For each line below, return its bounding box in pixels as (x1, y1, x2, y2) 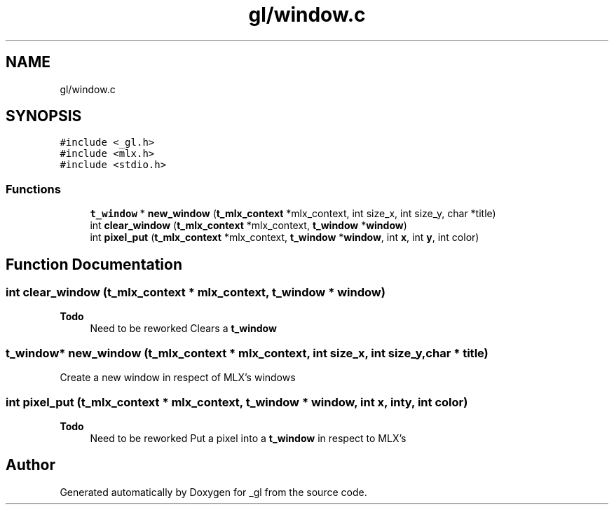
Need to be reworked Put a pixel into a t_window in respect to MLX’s (90, 432, 407, 444)
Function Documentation (6, 255, 182, 273)
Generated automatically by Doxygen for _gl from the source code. (60, 485, 367, 498)
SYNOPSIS (6, 107, 82, 125)
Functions (6, 181, 61, 196)
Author (6, 456, 55, 474)
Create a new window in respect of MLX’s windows (60, 371, 296, 384)
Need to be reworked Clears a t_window (90, 322, 277, 335)
